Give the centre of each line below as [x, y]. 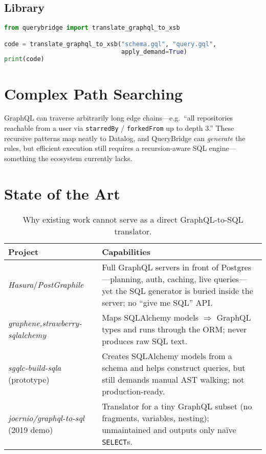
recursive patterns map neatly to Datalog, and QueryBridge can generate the [125, 138]
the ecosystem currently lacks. [85, 158]
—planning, [123, 279]
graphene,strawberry [44, 323]
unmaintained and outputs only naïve [169, 429]
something [20, 158]
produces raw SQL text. [145, 341]
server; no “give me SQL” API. [157, 302]
